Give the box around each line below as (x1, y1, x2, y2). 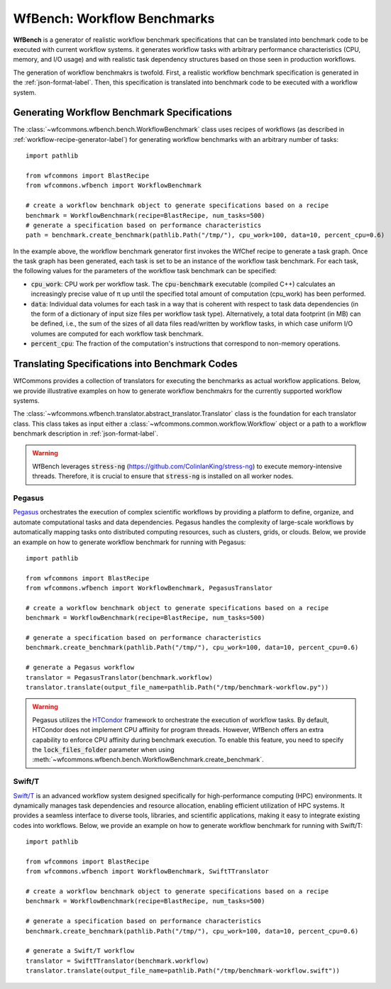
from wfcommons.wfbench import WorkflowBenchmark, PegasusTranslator (26, 584, 273, 592)
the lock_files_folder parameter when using (32, 745, 175, 753)
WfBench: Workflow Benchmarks (13, 11, 215, 26)
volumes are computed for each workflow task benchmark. (31, 329, 204, 338)
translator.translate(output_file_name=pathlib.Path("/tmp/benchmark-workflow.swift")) (26, 967, 341, 975)
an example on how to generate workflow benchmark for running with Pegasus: (13, 538, 246, 546)
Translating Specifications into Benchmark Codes (13, 358, 238, 370)
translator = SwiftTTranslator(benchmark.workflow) (26, 956, 209, 965)
